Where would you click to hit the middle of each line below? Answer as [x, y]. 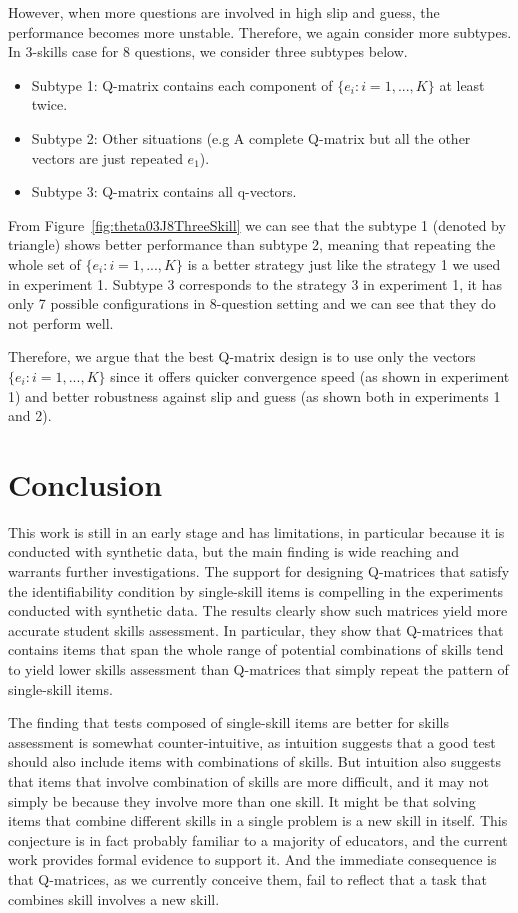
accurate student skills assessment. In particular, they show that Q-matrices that [256, 629]
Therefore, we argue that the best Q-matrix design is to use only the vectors [242, 356]
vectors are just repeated [107, 157]
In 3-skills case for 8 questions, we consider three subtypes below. [208, 51]
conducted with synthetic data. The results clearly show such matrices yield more [258, 610]
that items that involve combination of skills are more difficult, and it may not [248, 780]
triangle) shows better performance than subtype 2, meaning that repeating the [252, 244]
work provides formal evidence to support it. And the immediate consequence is [252, 859]
